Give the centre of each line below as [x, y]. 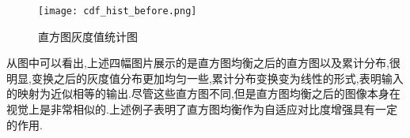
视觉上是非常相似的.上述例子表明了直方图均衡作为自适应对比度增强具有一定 [202, 109]
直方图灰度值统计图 [88, 36]
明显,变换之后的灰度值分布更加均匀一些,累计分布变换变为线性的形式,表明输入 [205, 78]
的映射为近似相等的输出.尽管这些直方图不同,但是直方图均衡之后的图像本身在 [203, 93]
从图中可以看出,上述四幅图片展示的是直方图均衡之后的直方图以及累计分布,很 [203, 63]
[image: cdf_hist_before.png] [118, 11]
